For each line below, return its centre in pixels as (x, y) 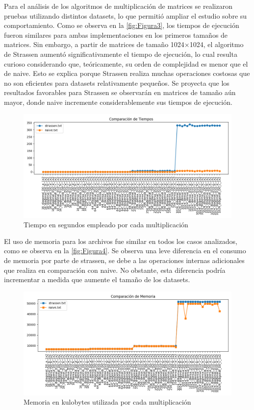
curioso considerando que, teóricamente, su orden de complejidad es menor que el (126, 63)
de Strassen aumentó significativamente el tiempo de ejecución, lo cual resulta (121, 54)
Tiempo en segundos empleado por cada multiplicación (106, 225)
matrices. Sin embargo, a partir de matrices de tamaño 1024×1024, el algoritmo (124, 44)
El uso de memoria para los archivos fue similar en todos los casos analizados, (121, 241)
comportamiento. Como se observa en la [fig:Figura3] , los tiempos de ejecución (122, 25)
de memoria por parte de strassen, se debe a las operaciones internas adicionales (124, 260)
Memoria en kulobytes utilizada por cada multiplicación (107, 402)
